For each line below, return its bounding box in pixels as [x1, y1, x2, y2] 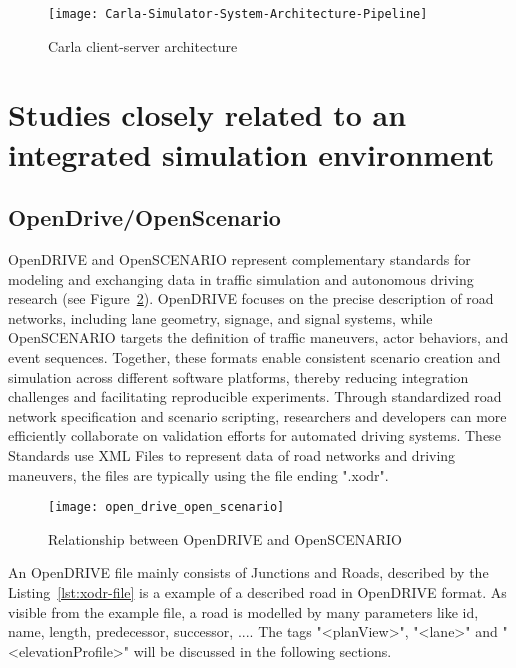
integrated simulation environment [8, 133, 495, 174]
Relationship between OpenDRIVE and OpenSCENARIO [48, 528, 403, 549]
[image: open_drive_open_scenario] [48, 500, 285, 515]
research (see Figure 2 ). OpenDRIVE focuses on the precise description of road [8, 288, 494, 309]
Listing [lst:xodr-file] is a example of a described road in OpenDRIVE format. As [8, 581, 507, 602]
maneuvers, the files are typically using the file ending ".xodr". [8, 464, 389, 485]
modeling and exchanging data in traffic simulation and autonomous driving [8, 268, 474, 289]
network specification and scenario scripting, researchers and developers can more [8, 405, 507, 426]
